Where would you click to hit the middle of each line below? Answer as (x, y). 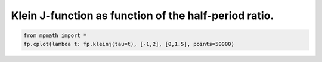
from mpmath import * (55, 35)
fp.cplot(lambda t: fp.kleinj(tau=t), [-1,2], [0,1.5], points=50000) (129, 44)
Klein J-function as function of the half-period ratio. (143, 15)
